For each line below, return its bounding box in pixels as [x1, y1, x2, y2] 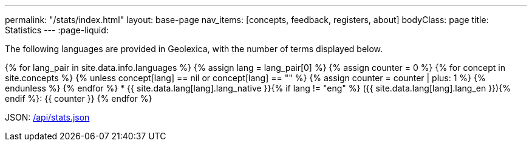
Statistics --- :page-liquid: [5, 25, 109, 35]
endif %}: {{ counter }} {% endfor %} [5, 93, 152, 104]
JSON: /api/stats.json [5, 112, 90, 122]
